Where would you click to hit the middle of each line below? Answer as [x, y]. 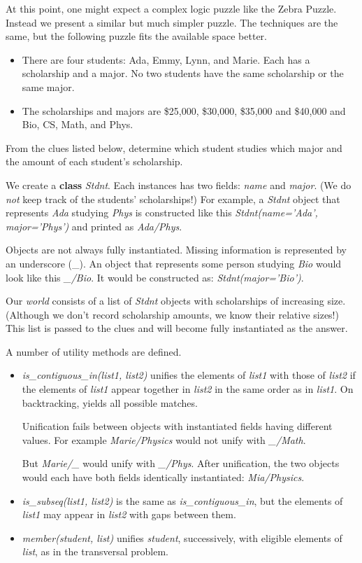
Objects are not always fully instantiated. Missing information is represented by [176, 250]
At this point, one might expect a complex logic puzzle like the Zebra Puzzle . [171, 8]
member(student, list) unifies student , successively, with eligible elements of [182, 537]
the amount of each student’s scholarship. [94, 161]
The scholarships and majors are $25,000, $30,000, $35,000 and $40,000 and [184, 110]
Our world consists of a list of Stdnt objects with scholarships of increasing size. [176, 301]
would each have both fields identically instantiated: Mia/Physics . [163, 477]
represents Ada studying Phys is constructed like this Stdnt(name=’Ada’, [162, 213]
